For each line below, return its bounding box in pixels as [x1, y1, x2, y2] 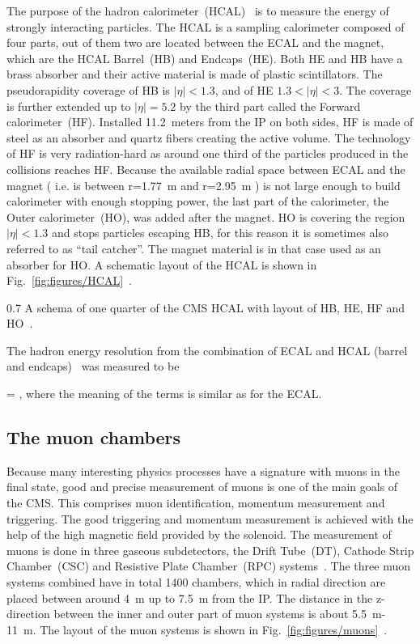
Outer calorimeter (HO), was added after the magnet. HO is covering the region [6, 208, 405, 225]
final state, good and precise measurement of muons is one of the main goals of [6, 478, 398, 495]
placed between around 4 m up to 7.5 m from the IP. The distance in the [6, 589, 373, 606]
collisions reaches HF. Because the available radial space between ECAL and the [6, 160, 405, 177]
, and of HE [214, 81, 274, 98]
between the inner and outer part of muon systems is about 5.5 [53, 605, 367, 622]
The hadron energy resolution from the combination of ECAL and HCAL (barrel [6, 341, 408, 358]
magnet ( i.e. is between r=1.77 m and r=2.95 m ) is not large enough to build [6, 176, 401, 193]
